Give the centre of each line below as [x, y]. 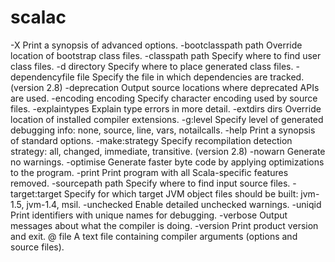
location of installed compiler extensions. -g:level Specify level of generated [167, 119]
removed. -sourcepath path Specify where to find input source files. [150, 183]
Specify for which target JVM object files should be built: [181, 193]
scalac [38, 17]
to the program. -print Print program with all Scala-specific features [149, 172]
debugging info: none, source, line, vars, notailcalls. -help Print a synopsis [163, 130]
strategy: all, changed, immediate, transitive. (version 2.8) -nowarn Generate [168, 151]
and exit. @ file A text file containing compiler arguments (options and [154, 236]
